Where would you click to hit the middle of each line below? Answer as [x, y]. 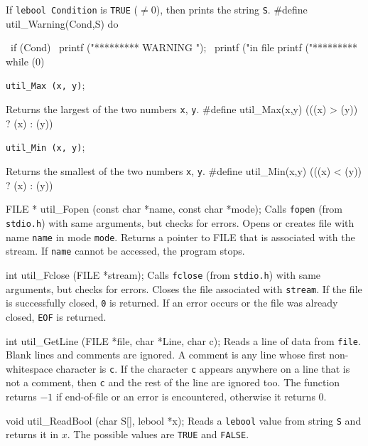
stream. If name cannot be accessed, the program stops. [125, 251]
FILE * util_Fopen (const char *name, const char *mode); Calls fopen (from [174, 209]
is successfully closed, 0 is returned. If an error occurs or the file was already [172, 303]
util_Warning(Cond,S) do [62, 23]
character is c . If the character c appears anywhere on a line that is [203, 368]
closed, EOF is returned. [56, 316]
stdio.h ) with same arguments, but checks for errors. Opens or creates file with [180, 222]
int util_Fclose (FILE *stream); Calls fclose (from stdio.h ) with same [163, 274]
